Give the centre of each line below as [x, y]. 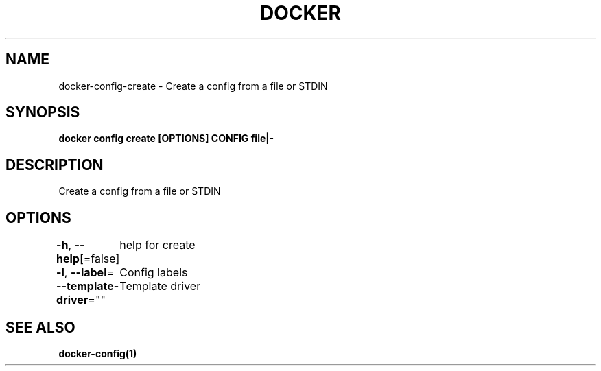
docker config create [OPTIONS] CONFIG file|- [166, 139]
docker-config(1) [98, 353]
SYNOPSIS [43, 112]
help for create [157, 245]
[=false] [99, 259]
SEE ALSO [40, 327]
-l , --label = [85, 273]
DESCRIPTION [55, 165]
